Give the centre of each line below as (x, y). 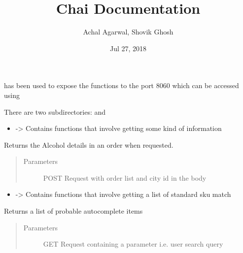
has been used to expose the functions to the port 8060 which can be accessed (121, 85)
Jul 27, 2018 (128, 48)
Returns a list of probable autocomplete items (73, 211)
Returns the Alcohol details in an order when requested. (89, 144)
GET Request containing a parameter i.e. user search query (133, 244)
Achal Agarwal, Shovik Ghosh (128, 32)
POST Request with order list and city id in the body (125, 177)
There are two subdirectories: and (55, 111)
